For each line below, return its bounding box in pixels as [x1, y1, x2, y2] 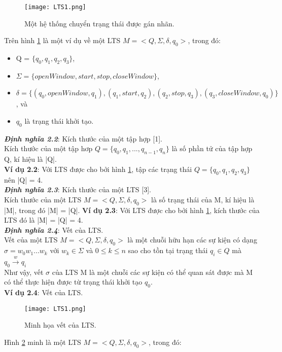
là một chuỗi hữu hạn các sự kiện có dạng [127, 234, 257, 245]
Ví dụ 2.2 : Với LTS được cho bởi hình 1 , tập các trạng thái [4, 163, 192, 174]
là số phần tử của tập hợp [171, 143, 253, 154]
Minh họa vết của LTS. [24, 320, 96, 330]
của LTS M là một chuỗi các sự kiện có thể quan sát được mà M [52, 266, 253, 277]
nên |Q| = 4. [4, 174, 43, 185]
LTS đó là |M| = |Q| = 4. [4, 215, 83, 225]
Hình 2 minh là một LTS [4, 336, 81, 347]
